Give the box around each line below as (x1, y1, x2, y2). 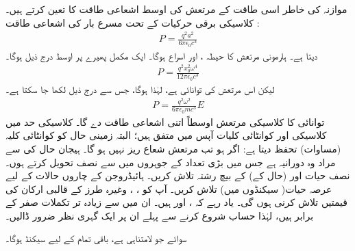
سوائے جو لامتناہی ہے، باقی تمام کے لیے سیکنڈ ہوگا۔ (5, 231, 187, 246)
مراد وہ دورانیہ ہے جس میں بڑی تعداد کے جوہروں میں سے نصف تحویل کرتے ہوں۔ (5, 155, 336, 169)
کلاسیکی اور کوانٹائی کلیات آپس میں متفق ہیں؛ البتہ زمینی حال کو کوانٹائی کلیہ (5, 128, 327, 142)
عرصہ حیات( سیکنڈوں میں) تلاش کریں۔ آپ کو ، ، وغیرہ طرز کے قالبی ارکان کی (5, 181, 332, 196)
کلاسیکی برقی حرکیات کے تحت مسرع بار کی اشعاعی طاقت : (5, 15, 260, 29)
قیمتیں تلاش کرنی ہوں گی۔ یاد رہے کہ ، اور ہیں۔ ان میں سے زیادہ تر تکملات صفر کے (5, 195, 347, 209)
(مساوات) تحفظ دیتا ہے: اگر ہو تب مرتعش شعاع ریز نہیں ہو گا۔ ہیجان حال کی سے (5, 141, 341, 155)
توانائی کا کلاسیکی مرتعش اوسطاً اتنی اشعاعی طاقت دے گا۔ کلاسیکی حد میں (5, 114, 325, 129)
